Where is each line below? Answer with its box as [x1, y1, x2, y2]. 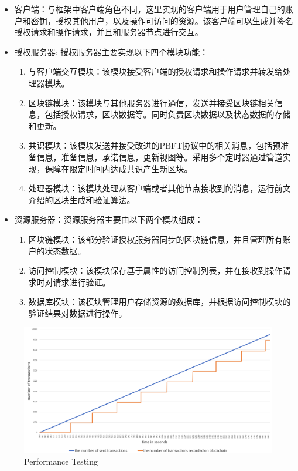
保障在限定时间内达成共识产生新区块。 [44, 162, 193, 174]
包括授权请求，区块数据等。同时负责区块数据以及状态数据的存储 [44, 108, 291, 120]
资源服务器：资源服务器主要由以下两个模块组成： [14, 213, 203, 226]
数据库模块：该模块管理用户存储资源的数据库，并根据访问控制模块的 [28, 295, 291, 308]
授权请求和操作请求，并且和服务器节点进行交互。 [14, 26, 203, 38]
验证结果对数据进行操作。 [28, 307, 127, 319]
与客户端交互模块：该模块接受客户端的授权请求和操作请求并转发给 [28, 65, 283, 78]
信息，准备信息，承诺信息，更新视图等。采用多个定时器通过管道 [36, 150, 283, 163]
